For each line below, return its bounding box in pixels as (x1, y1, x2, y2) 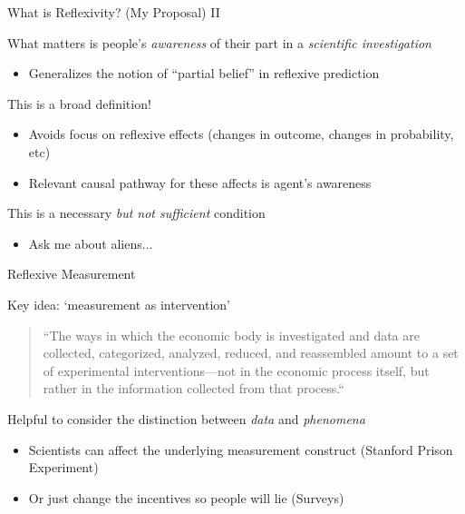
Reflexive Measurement (7, 264, 136, 283)
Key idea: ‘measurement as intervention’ (7, 294, 230, 313)
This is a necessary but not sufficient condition (7, 203, 266, 222)
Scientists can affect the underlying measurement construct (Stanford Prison (28, 440, 453, 459)
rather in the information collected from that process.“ (43, 379, 344, 398)
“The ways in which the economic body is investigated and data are (43, 325, 420, 344)
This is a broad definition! (7, 94, 151, 113)
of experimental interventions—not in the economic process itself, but (43, 361, 430, 380)
